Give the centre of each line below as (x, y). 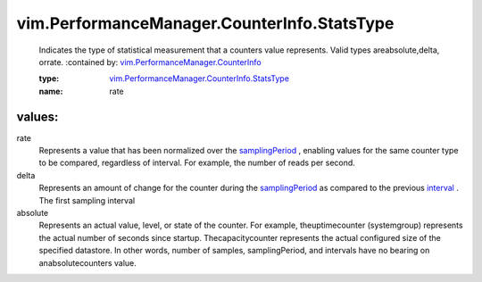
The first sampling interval (87, 200)
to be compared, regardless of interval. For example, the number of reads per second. (197, 163)
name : (51, 91)
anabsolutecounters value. (88, 262)
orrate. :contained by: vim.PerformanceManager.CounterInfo (150, 62)
